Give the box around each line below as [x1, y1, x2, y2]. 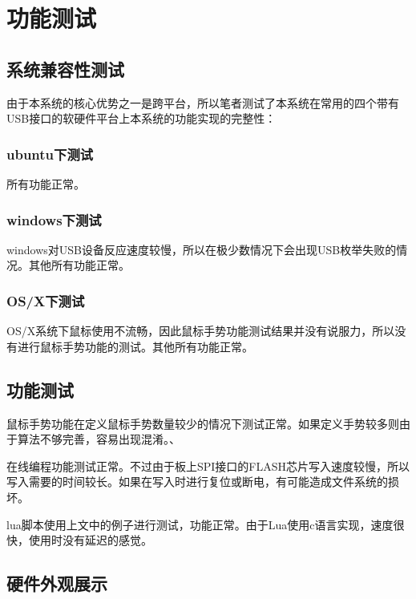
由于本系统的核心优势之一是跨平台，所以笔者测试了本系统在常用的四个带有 [6, 94, 399, 111]
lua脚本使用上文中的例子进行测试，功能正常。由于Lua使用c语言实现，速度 [6, 516, 394, 532]
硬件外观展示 [6, 571, 107, 596]
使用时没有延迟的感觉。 [28, 532, 152, 548]
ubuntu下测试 [6, 144, 94, 164]
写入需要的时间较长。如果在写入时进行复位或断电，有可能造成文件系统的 [6, 473, 388, 490]
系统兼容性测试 [6, 56, 124, 81]
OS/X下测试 [6, 290, 85, 310]
